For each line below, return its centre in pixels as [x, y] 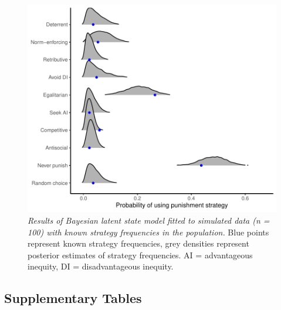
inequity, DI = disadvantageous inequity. [101, 266]
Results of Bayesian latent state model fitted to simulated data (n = [149, 220]
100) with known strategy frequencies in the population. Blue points [148, 232]
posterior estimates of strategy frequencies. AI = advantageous [140, 255]
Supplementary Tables [73, 298]
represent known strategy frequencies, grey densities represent [138, 243]
